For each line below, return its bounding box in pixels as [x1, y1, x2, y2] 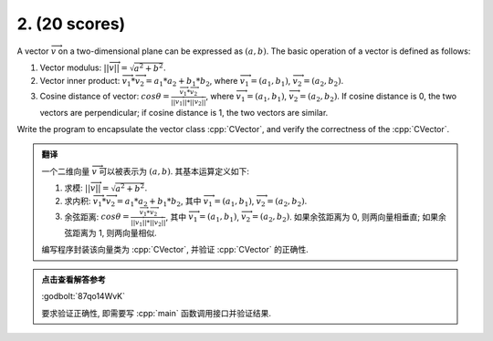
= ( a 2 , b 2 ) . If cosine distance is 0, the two [299, 91, 456, 104]
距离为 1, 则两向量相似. [71, 227, 157, 238]
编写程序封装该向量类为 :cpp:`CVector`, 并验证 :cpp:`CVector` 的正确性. [41, 244, 309, 255]
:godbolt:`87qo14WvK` [41, 291, 126, 302]
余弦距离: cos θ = [64, 211, 130, 222]
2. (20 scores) [16, 14, 126, 34]
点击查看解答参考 [41, 274, 106, 284]
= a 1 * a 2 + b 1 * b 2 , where [145, 76, 238, 88]
